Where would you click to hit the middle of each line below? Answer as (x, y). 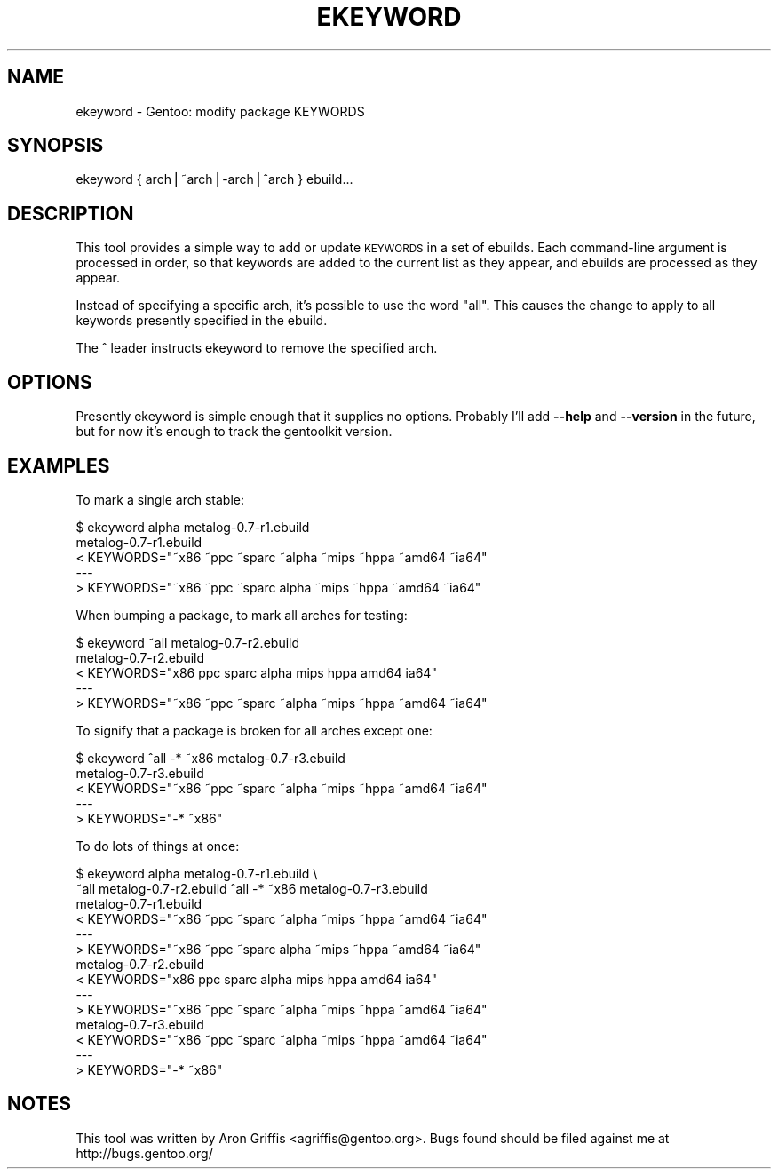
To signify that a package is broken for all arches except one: (254, 730)
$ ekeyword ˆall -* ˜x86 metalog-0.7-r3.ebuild (210, 758)
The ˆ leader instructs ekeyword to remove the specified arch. (257, 348)
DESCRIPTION (71, 213)
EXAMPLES (59, 465)
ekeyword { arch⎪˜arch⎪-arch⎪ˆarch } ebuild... (214, 179)
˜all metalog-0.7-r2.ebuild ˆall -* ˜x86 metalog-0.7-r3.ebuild (252, 888)
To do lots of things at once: (158, 846)
